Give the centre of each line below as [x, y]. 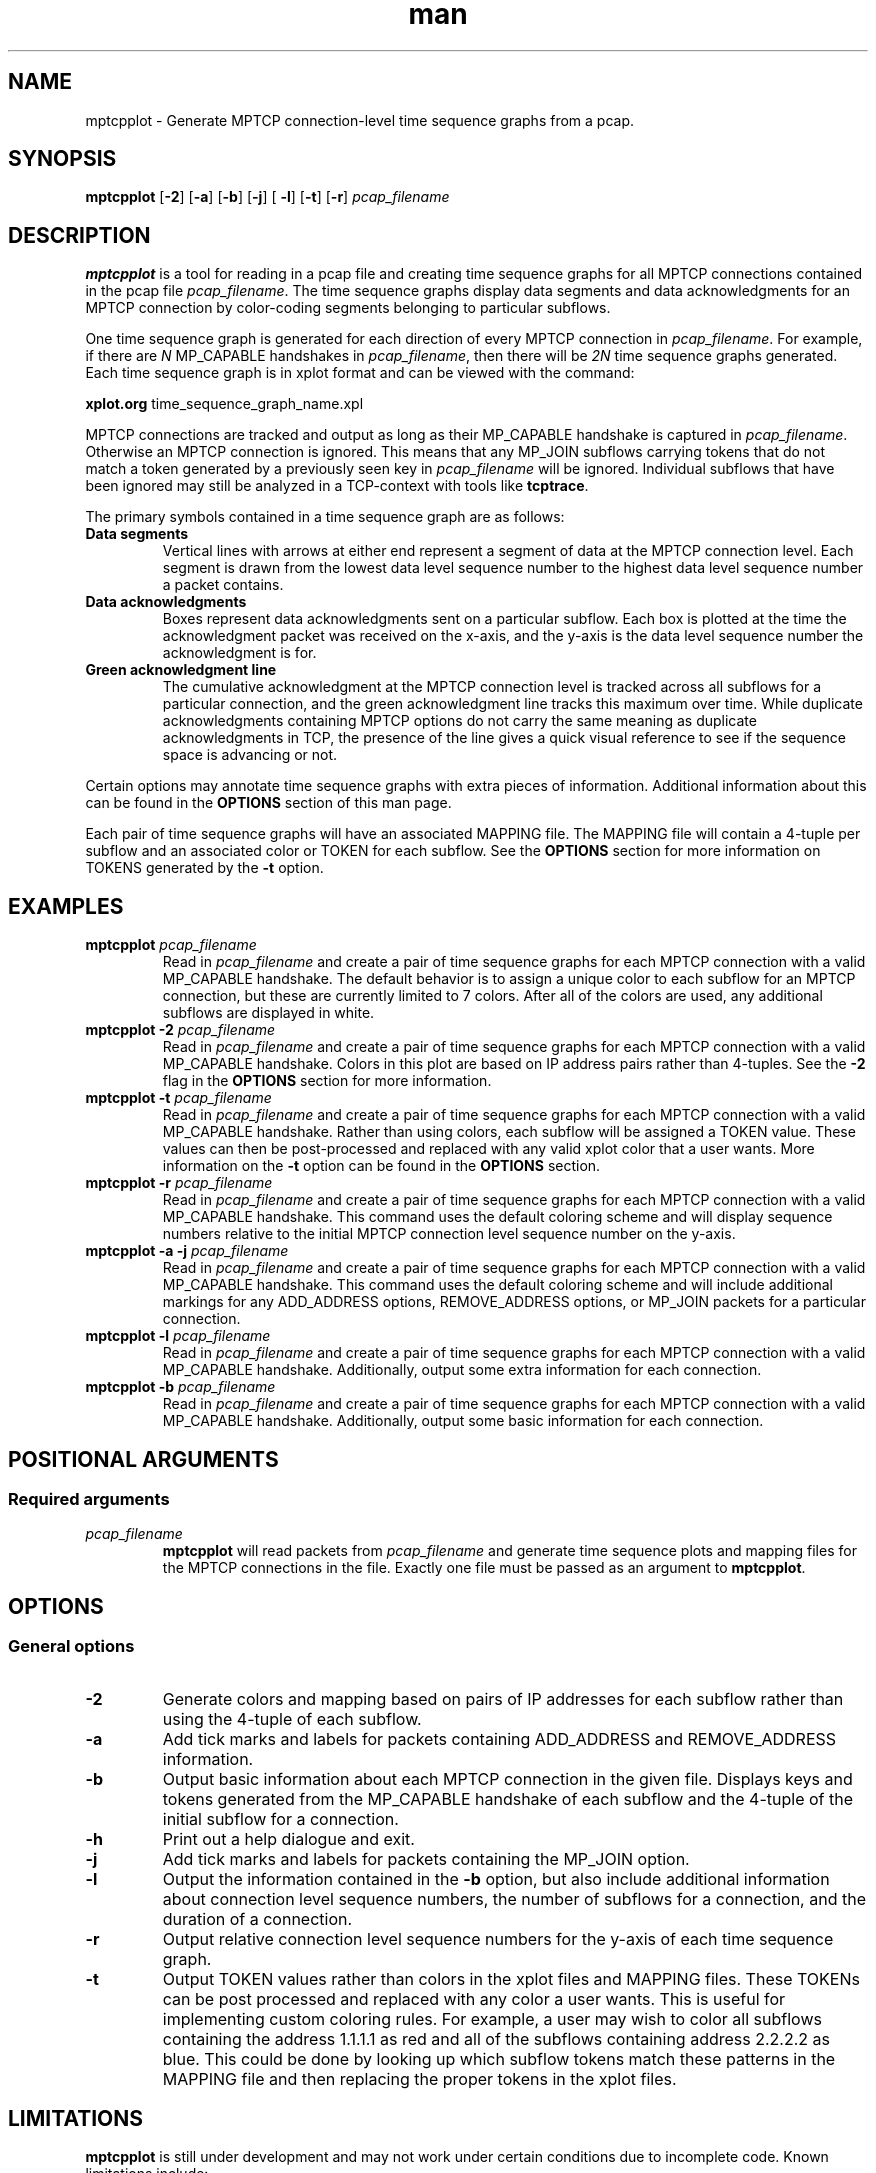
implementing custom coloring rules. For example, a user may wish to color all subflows [492, 2018]
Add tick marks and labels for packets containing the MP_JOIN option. [426, 1858]
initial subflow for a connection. [280, 1818]
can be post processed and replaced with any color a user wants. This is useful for [474, 1998]
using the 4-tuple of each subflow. [292, 1718]
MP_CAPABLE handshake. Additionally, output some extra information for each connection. [462, 1370]
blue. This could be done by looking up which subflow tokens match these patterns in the [499, 2058]
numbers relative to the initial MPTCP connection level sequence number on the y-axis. [449, 1234]
